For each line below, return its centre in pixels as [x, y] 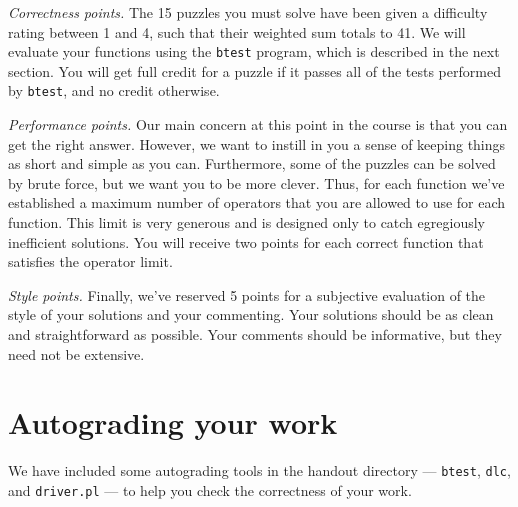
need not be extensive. [76, 353]
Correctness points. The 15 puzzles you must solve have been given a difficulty [248, 12]
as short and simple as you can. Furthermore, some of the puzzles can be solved [252, 163]
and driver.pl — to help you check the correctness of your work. [210, 490]
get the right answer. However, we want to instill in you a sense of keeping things [257, 143]
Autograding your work [173, 422]
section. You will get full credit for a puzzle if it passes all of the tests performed [254, 70]
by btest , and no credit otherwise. [114, 90]
